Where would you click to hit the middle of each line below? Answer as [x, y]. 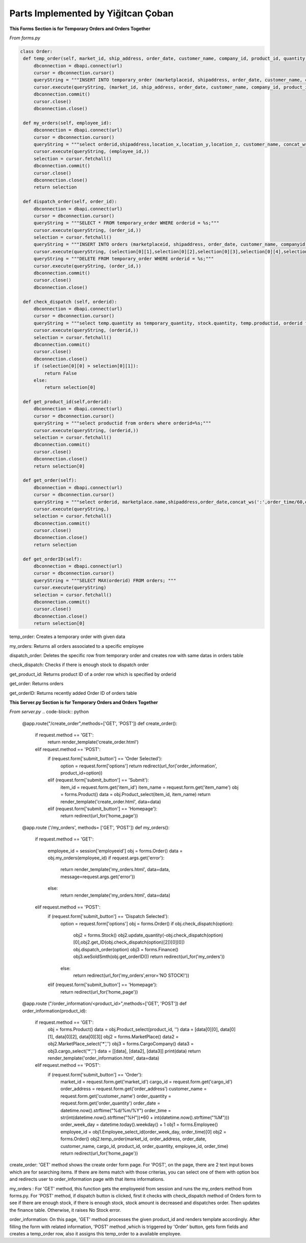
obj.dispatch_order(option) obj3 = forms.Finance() [126, 949]
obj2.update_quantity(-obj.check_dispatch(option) [171, 935]
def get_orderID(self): [53, 559]
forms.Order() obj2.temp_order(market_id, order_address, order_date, [133, 1139]
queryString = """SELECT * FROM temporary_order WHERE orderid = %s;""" [126, 223]
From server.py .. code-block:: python [49, 712]
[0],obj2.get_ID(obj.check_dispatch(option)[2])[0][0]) [129, 942]
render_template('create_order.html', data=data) [111, 802]
